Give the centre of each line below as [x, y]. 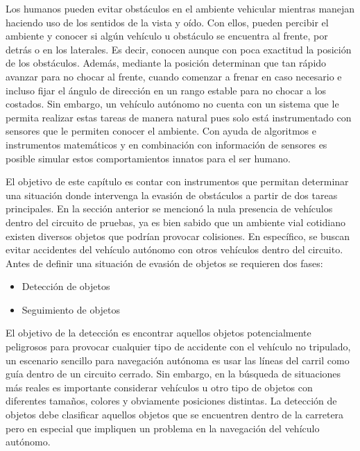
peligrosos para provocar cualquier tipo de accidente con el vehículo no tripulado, [178, 347]
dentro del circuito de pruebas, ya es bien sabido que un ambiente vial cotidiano [175, 222]
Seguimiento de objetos [71, 309]
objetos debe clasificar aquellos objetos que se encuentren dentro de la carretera [175, 415]
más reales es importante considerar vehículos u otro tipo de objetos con [159, 387]
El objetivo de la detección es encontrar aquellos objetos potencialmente [158, 333]
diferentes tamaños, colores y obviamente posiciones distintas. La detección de [171, 401]
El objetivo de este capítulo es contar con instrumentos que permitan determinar [177, 181]
